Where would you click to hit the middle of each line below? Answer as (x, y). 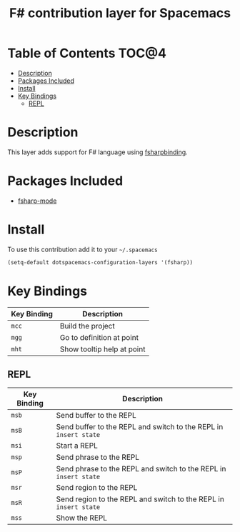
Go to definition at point (99, 337)
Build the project (87, 326)
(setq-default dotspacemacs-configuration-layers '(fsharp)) (100, 262)
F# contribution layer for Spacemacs (120, 13)
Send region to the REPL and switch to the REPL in (140, 499)
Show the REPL (82, 518)
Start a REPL (77, 446)
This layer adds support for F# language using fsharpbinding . (97, 152)
